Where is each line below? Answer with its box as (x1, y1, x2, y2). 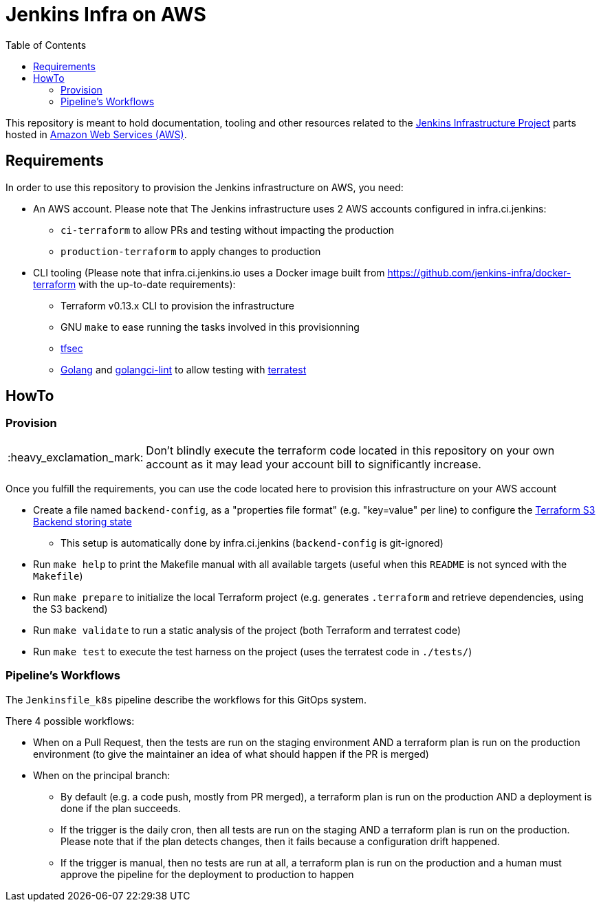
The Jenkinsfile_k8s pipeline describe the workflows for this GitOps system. (6, 693, 367, 706)
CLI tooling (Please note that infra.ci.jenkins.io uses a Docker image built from (33, 266, 385, 278)
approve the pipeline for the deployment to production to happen (61, 868, 354, 880)
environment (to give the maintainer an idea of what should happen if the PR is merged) (33, 747, 429, 760)
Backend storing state (33, 515, 132, 527)
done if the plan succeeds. (61, 802, 181, 814)
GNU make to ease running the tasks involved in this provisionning (61, 320, 360, 333)
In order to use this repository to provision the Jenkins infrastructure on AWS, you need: (6, 181, 404, 193)
